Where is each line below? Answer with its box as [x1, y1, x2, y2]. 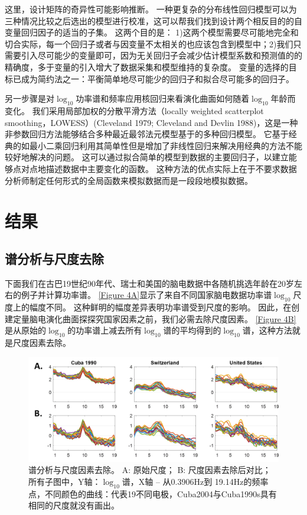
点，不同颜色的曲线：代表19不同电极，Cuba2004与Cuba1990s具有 [28, 487, 277, 500]
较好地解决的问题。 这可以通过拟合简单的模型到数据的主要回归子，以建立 [5, 151, 289, 163]
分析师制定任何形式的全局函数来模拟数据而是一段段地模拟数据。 [5, 174, 253, 186]
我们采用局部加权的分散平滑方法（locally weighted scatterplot [32, 104, 264, 116]
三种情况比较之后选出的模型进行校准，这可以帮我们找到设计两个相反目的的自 [5, 14, 302, 27]
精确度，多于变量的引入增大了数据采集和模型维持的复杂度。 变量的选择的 [5, 60, 289, 73]
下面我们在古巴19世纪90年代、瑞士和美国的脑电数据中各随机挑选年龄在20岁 [5, 277, 294, 289]
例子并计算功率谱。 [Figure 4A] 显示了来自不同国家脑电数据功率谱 [21, 289, 272, 301]
